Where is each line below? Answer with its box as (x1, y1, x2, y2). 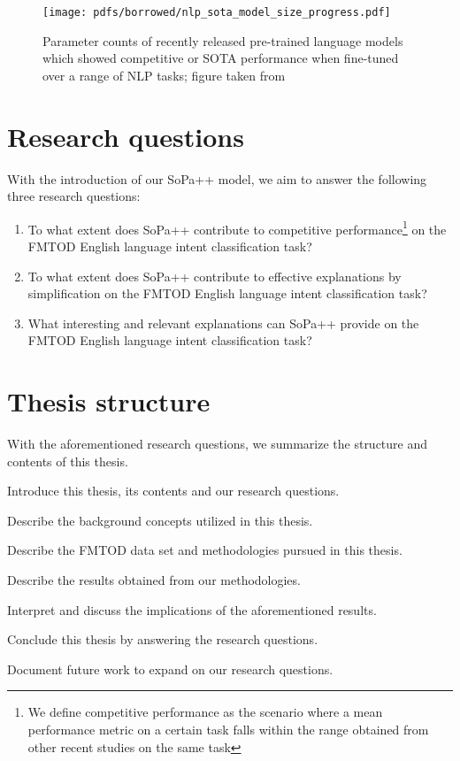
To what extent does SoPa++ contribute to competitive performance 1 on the (27, 217, 447, 238)
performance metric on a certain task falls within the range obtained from (27, 720, 429, 739)
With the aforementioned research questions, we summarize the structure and (7, 434, 428, 453)
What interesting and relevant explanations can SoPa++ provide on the (27, 313, 419, 332)
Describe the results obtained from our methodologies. (7, 571, 301, 589)
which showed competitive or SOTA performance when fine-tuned (42, 49, 399, 67)
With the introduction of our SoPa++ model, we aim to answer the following (7, 169, 427, 188)
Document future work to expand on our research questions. (7, 659, 333, 678)
